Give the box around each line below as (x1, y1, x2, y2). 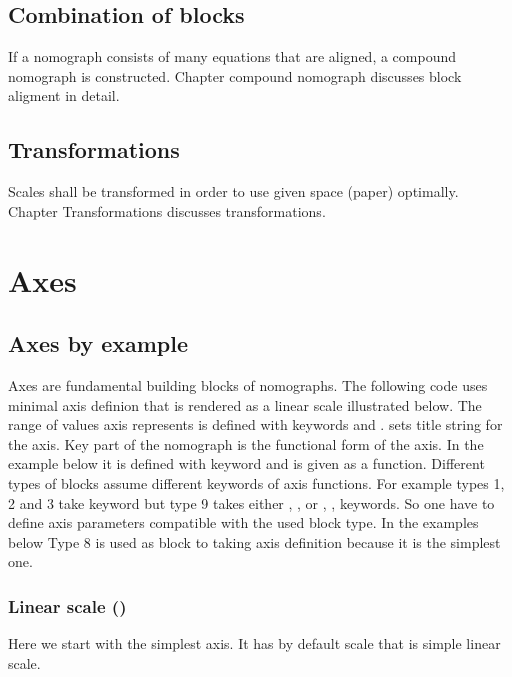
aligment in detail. (8, 85, 120, 106)
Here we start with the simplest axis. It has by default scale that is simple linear (8, 633, 501, 654)
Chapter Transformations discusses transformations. (8, 200, 326, 221)
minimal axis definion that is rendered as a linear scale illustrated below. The (8, 394, 482, 415)
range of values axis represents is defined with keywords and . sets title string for (8, 414, 503, 435)
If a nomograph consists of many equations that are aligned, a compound (8, 46, 457, 67)
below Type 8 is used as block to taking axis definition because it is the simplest (8, 531, 501, 552)
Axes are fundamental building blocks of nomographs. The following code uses (8, 374, 488, 395)
